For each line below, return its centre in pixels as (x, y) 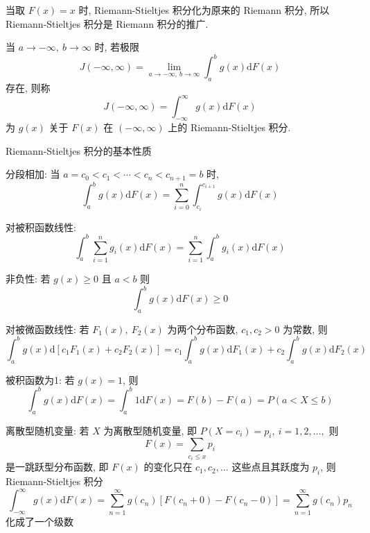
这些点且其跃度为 (271, 467)
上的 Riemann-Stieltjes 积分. (229, 127)
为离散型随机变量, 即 (150, 430)
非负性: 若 (28, 278)
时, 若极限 (117, 47)
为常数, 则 (305, 329)
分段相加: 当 (33, 174)
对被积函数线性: (41, 227)
